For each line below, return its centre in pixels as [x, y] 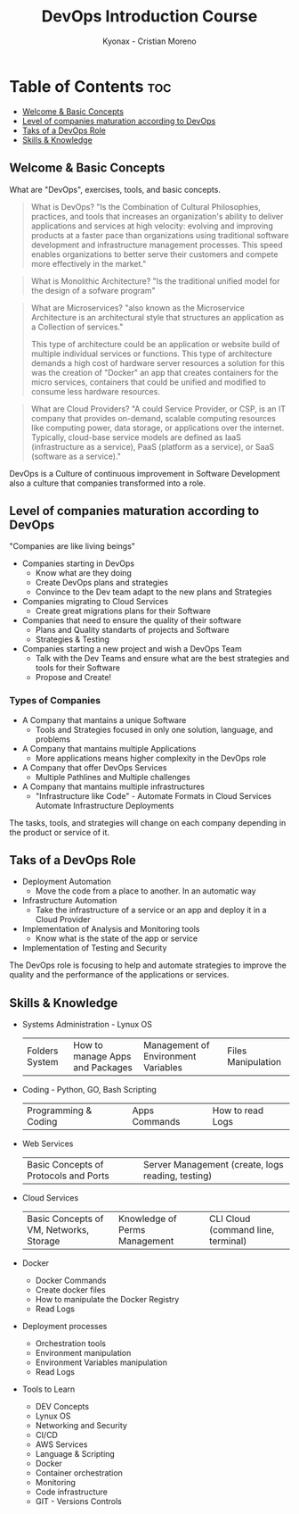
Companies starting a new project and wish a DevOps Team [132, 649]
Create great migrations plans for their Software [123, 611]
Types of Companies [55, 701]
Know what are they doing [83, 573]
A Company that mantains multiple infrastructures [113, 786]
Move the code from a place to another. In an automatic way [145, 891]
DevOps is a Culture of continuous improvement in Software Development [145, 473]
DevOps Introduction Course [149, 17]
